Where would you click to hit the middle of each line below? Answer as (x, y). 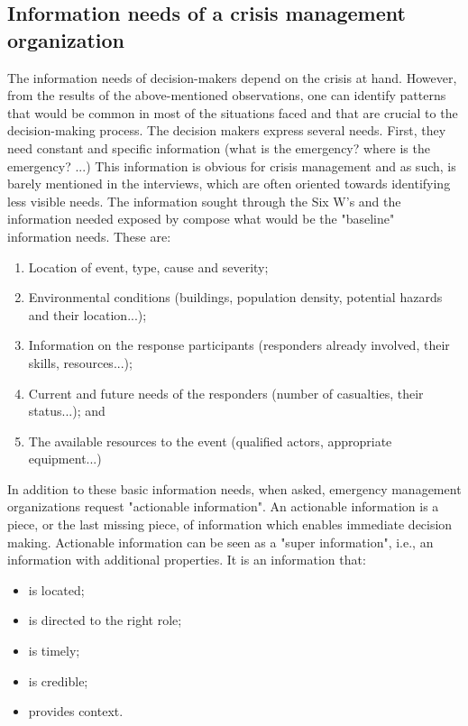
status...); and (67, 411)
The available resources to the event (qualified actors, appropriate (210, 441)
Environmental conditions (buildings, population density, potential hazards (235, 297)
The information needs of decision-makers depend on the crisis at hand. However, (232, 77)
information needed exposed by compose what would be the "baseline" (201, 219)
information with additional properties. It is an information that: (187, 560)
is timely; (54, 651)
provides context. (76, 711)
